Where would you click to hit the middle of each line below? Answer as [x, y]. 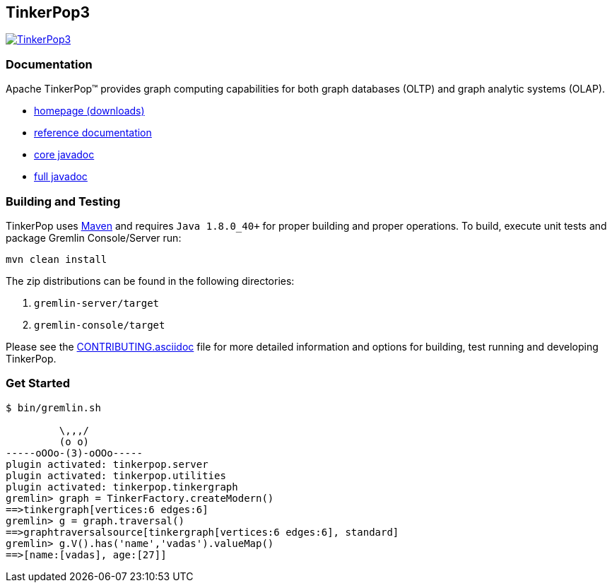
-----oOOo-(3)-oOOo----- [74, 453]
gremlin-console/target [100, 325]
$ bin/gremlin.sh [53, 407]
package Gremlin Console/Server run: [94, 237]
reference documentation [93, 133]
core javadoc [64, 155]
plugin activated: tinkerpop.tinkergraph [122, 487]
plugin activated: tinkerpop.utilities [116, 475]
